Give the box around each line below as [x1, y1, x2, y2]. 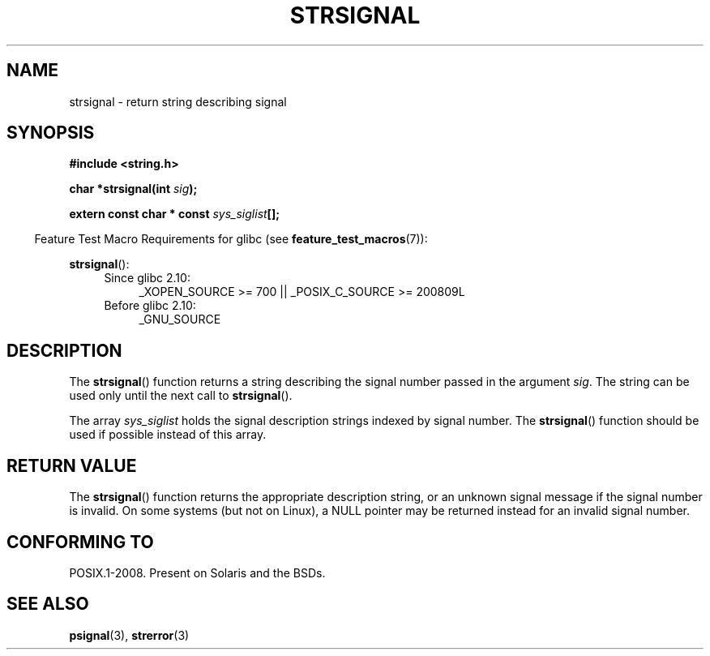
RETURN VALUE [6, 455, 137, 476]
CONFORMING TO [6, 531, 154, 552]
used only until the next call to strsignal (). [69, 388, 293, 403]
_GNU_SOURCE [139, 312, 221, 327]
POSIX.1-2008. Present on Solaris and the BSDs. [69, 565, 326, 580]
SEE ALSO [6, 594, 89, 615]
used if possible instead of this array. [69, 427, 267, 442]
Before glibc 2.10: [104, 298, 196, 313]
